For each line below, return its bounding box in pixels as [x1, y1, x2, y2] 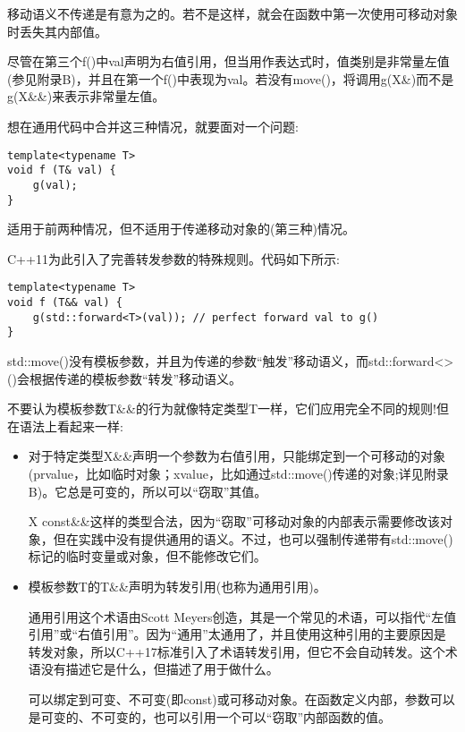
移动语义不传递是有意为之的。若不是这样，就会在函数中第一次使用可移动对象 [7, 4, 458, 22]
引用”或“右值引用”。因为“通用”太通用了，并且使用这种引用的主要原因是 [28, 625, 446, 643]
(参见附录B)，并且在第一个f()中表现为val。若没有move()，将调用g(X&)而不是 [7, 69, 454, 88]
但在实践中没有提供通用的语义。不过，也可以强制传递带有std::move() [53, 529, 453, 548]
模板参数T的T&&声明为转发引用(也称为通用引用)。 [28, 576, 326, 595]
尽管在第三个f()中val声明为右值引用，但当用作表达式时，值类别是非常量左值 [7, 52, 450, 71]
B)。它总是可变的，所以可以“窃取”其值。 [28, 481, 267, 500]
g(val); [32, 178, 78, 192]
